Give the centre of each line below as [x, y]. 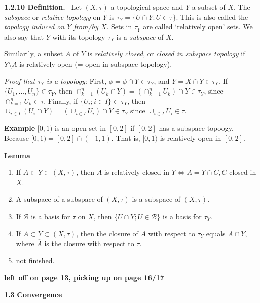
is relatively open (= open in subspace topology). [96, 63]
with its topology [79, 36]
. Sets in [119, 27]
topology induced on [34, 27]
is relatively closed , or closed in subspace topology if [166, 54]
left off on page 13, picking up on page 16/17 [84, 277]
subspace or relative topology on [52, 17]
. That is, [126, 138]
